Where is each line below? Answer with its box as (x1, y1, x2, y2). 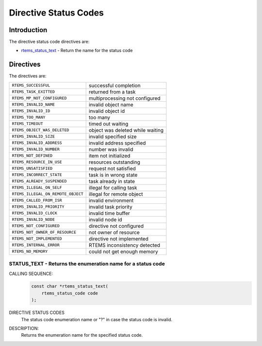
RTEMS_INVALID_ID (12, 109, 50, 114)
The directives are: (9, 73, 47, 79)
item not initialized (89, 152, 131, 159)
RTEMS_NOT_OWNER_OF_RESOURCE (12, 230, 77, 235)
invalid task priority (89, 203, 133, 210)
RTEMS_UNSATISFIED (12, 166, 53, 171)
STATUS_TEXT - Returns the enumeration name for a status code (9, 260, 165, 267)
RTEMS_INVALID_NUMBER (12, 146, 60, 152)
